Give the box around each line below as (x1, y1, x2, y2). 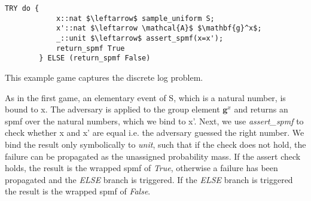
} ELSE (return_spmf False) (39, 54, 151, 63)
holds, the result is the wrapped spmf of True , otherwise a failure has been (5, 162, 278, 174)
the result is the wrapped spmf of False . (5, 185, 151, 197)
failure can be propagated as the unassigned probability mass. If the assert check (5, 150, 301, 162)
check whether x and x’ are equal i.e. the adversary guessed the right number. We (5, 126, 304, 139)
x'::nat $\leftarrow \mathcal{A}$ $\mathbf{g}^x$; (56, 24, 262, 33)
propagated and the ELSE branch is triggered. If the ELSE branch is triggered (5, 173, 293, 185)
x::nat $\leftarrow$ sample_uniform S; (56, 14, 215, 23)
